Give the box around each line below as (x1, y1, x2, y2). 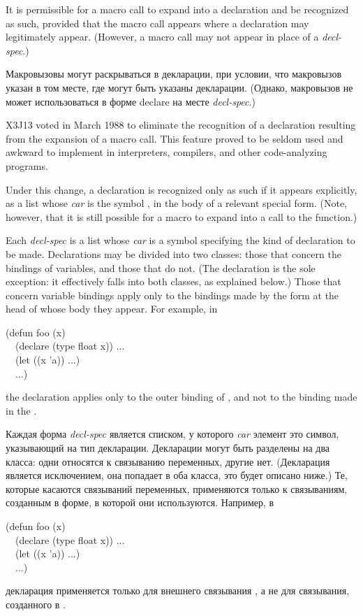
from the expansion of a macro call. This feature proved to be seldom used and (6, 131, 343, 145)
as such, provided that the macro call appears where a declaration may (6, 15, 309, 30)
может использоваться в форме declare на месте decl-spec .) (6, 94, 255, 108)
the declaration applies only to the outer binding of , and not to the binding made (6, 389, 357, 404)
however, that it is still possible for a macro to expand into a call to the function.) (6, 209, 357, 224)
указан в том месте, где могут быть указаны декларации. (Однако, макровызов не (6, 80, 353, 94)
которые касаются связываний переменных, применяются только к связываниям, (6, 481, 348, 496)
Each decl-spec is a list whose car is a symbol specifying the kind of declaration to (6, 233, 355, 248)
